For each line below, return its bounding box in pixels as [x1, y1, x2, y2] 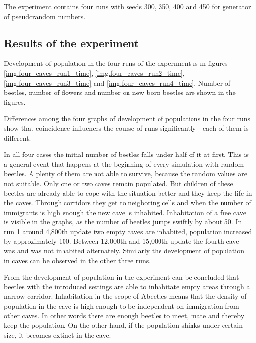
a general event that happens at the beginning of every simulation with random [4, 158, 244, 169]
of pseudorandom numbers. [4, 11, 86, 21]
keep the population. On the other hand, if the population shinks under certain [4, 320, 243, 330]
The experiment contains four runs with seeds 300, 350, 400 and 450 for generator [4, 1, 251, 11]
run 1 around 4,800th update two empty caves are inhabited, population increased [4, 226, 252, 236]
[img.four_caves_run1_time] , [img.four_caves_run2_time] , [4, 67, 185, 78]
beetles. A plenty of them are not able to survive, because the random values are [4, 168, 247, 179]
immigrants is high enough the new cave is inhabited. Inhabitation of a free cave [4, 207, 246, 217]
